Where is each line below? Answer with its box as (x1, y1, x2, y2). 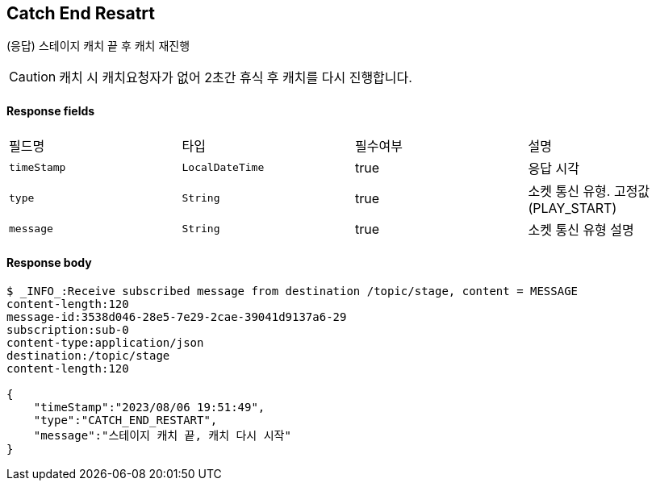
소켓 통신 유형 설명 (528, 221, 634, 238)
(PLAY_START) (528, 199, 617, 216)
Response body (6, 256, 92, 270)
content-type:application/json (6, 335, 204, 349)
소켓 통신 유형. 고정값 (528, 182, 650, 199)
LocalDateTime (182, 161, 265, 174)
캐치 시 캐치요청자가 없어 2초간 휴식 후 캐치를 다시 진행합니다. (59, 69, 412, 86)
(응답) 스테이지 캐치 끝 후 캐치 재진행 (6, 39, 190, 53)
